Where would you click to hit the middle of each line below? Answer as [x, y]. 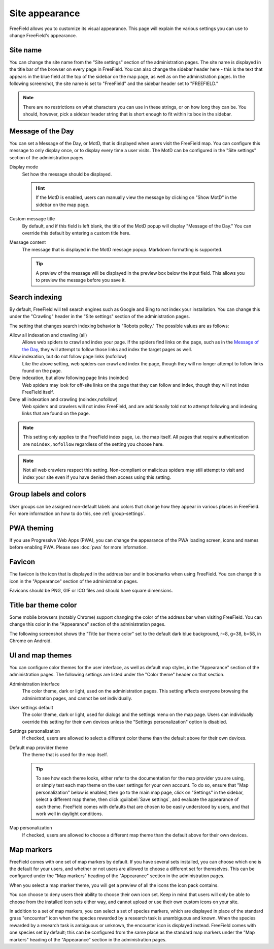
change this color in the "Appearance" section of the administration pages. [88, 624]
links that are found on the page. [56, 413]
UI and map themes [41, 655]
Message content [28, 242]
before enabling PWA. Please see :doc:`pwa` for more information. [79, 548]
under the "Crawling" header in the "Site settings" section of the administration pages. [100, 317]
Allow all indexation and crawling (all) [48, 335]
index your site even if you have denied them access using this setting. [97, 477]
